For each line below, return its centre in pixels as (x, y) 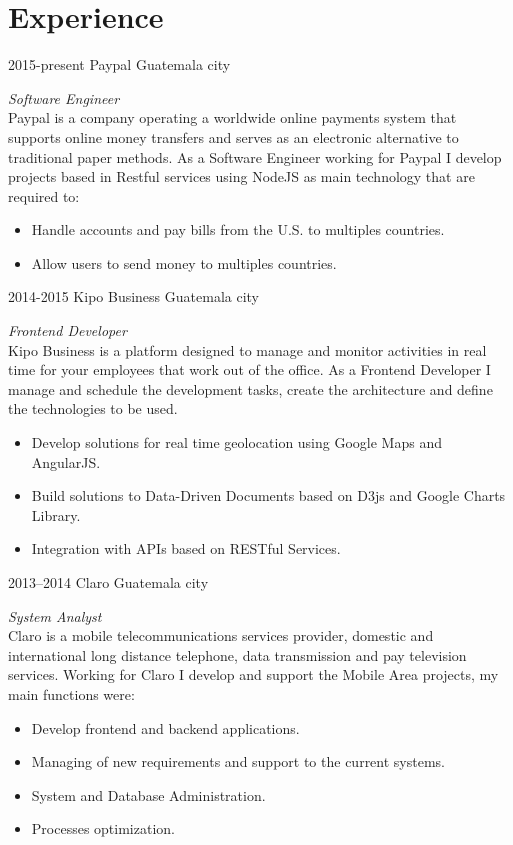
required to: (44, 195)
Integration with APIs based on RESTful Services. (186, 548)
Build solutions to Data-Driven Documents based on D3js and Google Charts (268, 495)
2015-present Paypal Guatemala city (119, 64)
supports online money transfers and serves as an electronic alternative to (233, 136)
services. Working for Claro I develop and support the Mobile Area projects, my (253, 674)
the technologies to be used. (93, 408)
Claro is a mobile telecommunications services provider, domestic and (221, 635)
